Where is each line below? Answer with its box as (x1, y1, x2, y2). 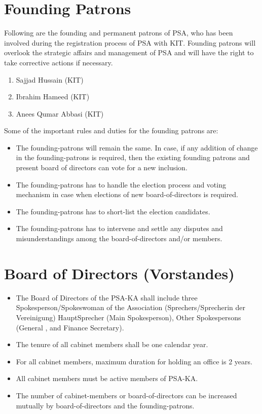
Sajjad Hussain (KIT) (16, 74, 84, 85)
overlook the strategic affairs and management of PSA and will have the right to (4, 47, 254, 58)
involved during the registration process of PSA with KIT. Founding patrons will (4, 37, 256, 48)
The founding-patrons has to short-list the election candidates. (16, 206, 210, 216)
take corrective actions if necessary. (4, 57, 113, 67)
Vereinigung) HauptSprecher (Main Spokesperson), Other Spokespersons (16, 312, 241, 322)
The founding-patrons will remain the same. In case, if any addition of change (16, 142, 258, 153)
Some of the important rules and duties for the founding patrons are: (4, 125, 218, 136)
